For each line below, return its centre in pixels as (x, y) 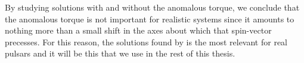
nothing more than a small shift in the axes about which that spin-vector (138, 30)
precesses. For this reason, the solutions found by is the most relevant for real (146, 42)
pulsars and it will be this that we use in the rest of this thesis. (120, 53)
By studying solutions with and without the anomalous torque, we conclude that (152, 7)
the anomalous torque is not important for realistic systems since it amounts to (150, 19)
